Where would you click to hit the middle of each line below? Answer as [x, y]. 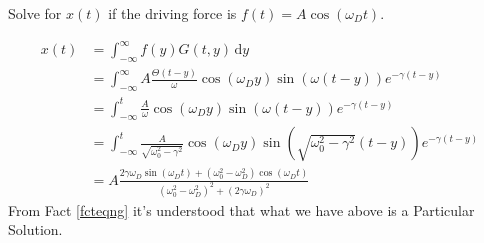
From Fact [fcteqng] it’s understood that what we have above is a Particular [241, 209]
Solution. [35, 229]
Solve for [35, 13]
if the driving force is [172, 13]
